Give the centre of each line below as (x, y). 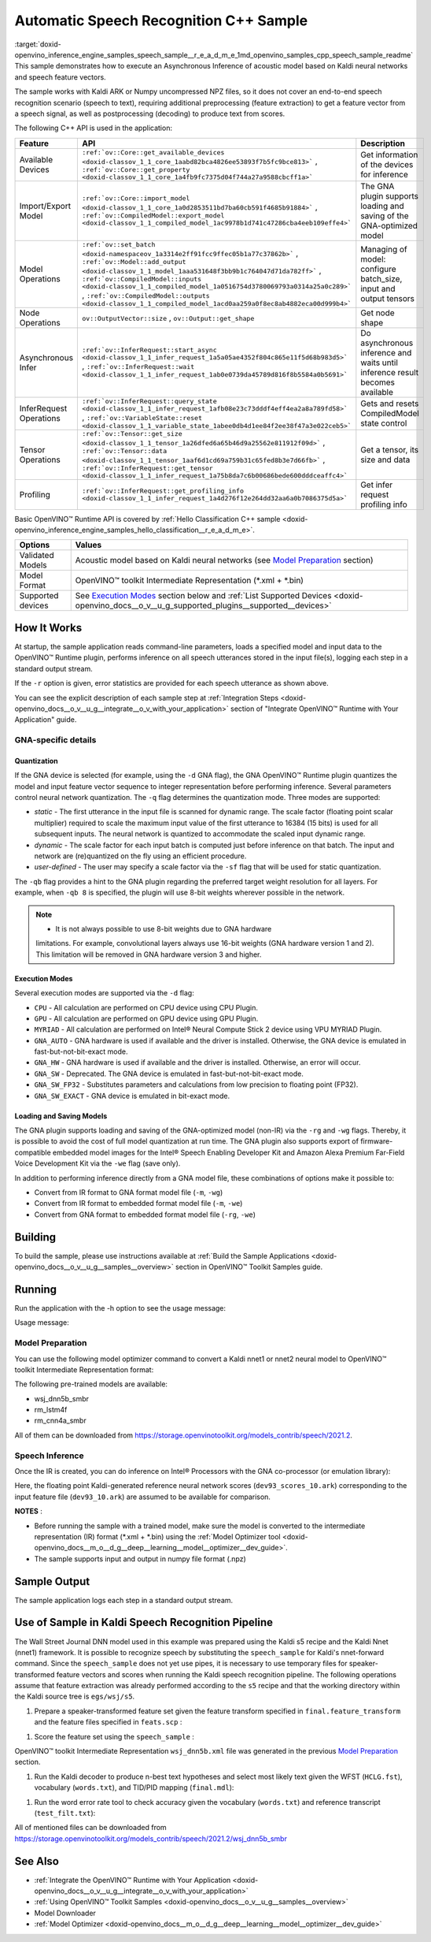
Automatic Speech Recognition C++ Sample (161, 20)
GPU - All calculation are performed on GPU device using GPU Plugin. (146, 1018)
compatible (33, 1152)
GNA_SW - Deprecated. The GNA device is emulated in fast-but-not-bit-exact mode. (169, 1073)
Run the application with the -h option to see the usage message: (120, 1308)
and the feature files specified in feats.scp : (108, 1722)
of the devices (387, 165)
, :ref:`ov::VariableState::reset (142, 417)
